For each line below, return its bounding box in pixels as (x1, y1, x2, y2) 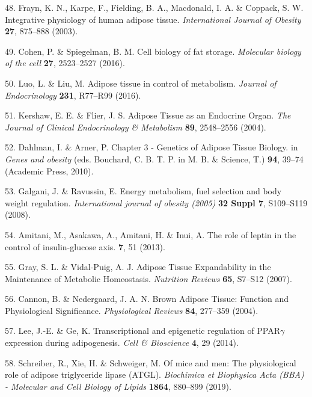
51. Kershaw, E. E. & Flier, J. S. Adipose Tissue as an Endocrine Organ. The (5, 109, 291, 122)
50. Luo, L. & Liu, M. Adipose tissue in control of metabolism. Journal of (5, 76, 277, 89)
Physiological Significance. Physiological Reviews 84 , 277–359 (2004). (5, 304, 258, 316)
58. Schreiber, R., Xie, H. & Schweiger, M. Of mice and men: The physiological (5, 356, 296, 369)
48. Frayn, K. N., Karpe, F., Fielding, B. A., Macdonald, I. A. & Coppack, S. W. (5, 1, 304, 13)
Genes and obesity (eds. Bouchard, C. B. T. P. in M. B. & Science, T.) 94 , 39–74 (5, 152, 304, 165)
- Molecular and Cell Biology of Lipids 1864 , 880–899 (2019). (5, 380, 231, 392)
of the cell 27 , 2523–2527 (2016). (5, 57, 125, 69)
